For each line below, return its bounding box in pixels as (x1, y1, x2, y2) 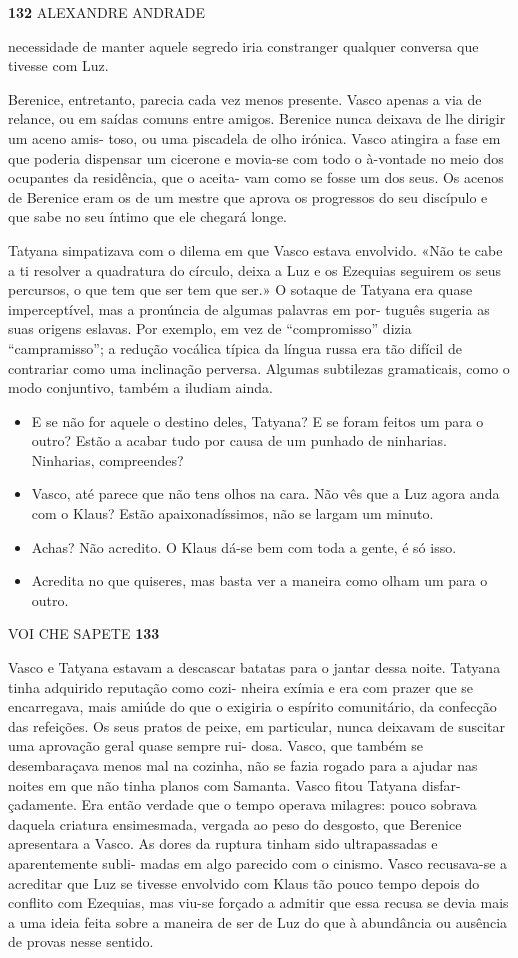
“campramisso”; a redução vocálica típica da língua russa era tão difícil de (8, 337, 462, 358)
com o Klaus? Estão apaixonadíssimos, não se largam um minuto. (31, 503, 434, 524)
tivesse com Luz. (8, 55, 109, 76)
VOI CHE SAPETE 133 (8, 623, 160, 644)
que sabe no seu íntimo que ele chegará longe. (8, 206, 287, 227)
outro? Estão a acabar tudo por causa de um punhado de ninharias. (31, 430, 447, 451)
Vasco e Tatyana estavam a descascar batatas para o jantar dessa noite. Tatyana (8, 657, 501, 678)
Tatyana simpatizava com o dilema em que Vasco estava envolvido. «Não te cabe (8, 239, 503, 260)
